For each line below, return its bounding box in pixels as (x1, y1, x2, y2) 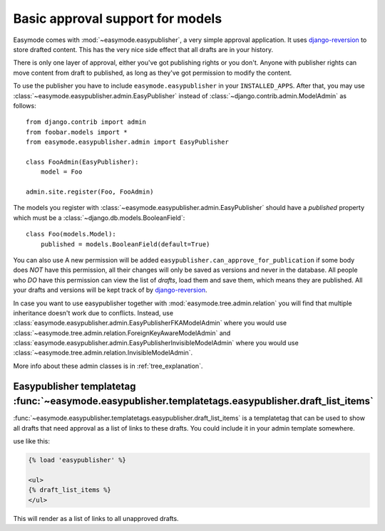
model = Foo (40, 168, 83, 176)
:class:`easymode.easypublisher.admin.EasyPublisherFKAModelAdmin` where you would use (13, 319, 287, 327)
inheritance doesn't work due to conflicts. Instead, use (13, 308, 174, 317)
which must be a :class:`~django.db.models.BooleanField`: (13, 214, 185, 222)
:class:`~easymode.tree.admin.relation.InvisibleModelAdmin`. (13, 349, 193, 357)
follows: (13, 101, 36, 110)
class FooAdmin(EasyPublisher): (26, 157, 139, 166)
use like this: (13, 437, 50, 446)
